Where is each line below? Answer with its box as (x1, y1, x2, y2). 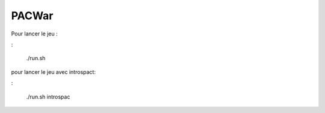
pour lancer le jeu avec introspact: (11, 68, 96, 75)
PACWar (11, 9, 54, 22)
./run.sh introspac (26, 93, 70, 100)
